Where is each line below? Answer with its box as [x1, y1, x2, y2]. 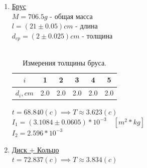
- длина [75, 20, 98, 31]
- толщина [82, 30, 113, 40]
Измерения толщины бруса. [23, 57, 106, 67]
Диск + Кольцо [12, 144, 59, 154]
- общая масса [50, 10, 93, 21]
